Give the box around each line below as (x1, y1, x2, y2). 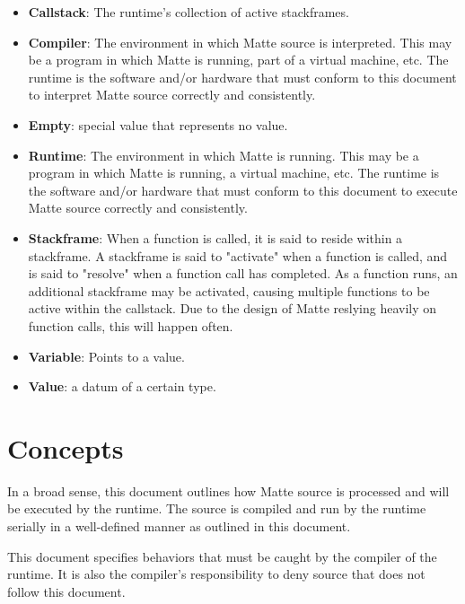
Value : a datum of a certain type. (28, 377, 216, 396)
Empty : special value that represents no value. (28, 115, 288, 134)
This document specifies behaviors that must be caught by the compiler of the (7, 547, 437, 565)
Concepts (7, 429, 124, 466)
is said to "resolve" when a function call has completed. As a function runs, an (28, 264, 458, 283)
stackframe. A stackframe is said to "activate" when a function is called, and (28, 246, 448, 265)
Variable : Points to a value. (28, 346, 185, 365)
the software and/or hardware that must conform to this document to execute (28, 180, 458, 199)
